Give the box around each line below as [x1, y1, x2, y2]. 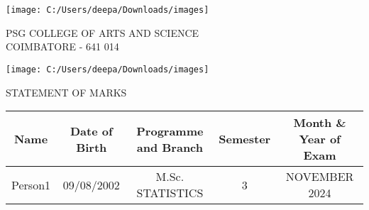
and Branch [136, 138, 203, 155]
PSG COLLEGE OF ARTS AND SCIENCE [6, 25, 199, 40]
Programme [136, 122, 204, 139]
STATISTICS [136, 184, 204, 201]
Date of [70, 122, 113, 139]
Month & [293, 114, 346, 131]
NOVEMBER [285, 168, 354, 185]
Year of [299, 131, 341, 148]
